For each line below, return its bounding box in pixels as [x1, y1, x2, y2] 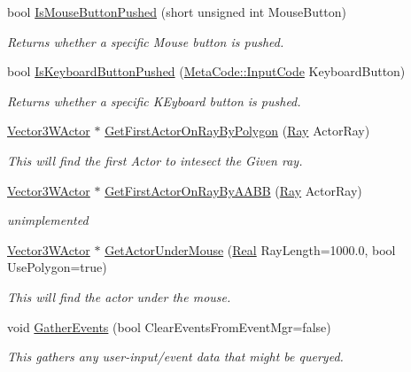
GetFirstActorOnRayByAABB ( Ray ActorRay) [105, 181, 362, 199]
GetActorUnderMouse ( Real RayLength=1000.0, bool [105, 240, 396, 259]
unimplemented [7, 211, 89, 229]
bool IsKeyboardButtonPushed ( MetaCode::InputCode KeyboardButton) [7, 62, 406, 81]
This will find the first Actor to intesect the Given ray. [7, 151, 303, 169]
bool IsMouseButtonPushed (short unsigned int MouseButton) [7, 3, 347, 20]
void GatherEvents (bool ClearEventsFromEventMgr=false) [7, 317, 331, 336]
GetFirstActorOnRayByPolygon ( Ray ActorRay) [105, 121, 370, 140]
